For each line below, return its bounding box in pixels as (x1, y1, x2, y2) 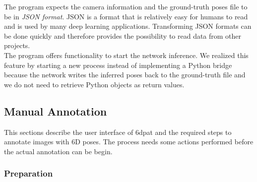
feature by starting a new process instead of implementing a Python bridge (4, 60, 232, 70)
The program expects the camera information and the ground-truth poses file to (4, 1, 248, 11)
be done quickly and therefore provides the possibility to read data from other (4, 30, 242, 41)
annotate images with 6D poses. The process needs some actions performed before (4, 136, 254, 147)
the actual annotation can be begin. (4, 146, 113, 156)
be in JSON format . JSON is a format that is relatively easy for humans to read (4, 11, 248, 21)
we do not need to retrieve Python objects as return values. (4, 79, 185, 89)
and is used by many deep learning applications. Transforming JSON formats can (4, 21, 252, 31)
